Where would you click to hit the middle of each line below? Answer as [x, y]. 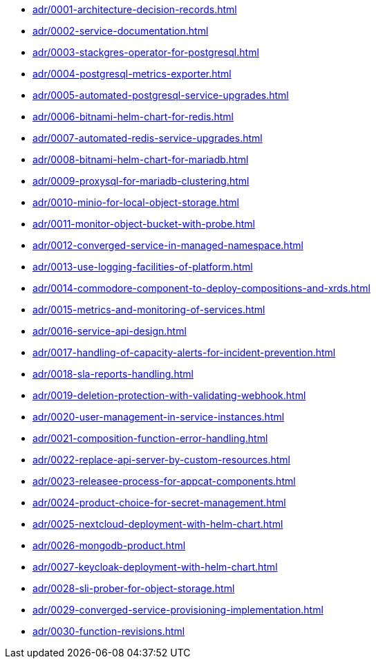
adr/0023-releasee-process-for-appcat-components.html [164, 481]
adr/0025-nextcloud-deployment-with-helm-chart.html [158, 524]
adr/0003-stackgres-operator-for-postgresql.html [146, 52]
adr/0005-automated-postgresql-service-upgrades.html [161, 95]
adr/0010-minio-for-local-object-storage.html [136, 202]
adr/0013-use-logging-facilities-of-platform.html [143, 267]
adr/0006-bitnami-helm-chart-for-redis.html [133, 117]
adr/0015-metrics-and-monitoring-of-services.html [149, 310]
